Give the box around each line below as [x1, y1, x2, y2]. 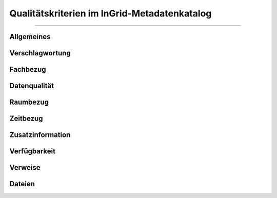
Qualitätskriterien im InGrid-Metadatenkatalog [9, 8, 212, 19]
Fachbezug [9, 65, 46, 74]
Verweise [9, 163, 41, 172]
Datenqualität [9, 82, 54, 90]
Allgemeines [9, 32, 51, 41]
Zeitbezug [9, 114, 43, 123]
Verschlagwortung [9, 49, 71, 57]
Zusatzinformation [9, 131, 71, 140]
